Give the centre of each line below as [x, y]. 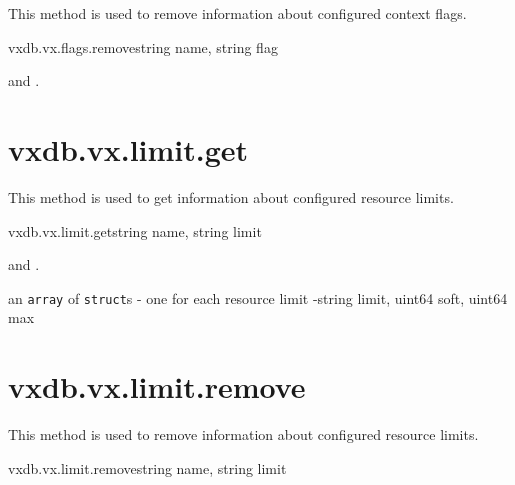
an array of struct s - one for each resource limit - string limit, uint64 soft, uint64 [258, 297]
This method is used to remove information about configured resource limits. [243, 434]
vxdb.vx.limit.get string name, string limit [135, 230]
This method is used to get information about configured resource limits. [231, 196]
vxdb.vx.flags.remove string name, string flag [143, 46]
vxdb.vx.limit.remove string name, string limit [147, 467]
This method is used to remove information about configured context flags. [237, 13]
